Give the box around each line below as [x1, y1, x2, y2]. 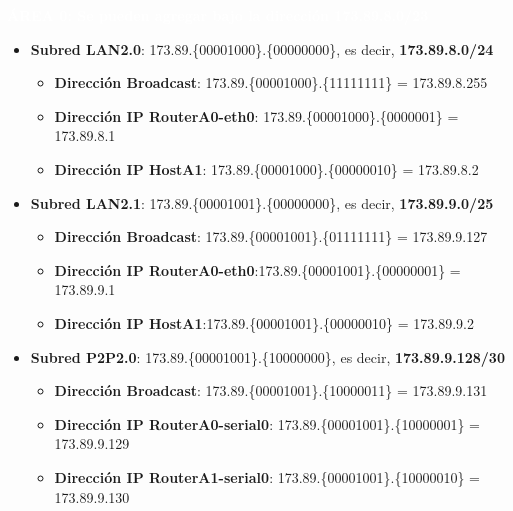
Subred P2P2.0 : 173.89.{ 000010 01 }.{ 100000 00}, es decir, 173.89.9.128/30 [30, 346, 505, 367]
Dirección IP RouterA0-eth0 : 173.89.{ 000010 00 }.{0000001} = [54, 105, 459, 126]
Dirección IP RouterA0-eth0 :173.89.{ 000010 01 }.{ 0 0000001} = [54, 259, 461, 280]
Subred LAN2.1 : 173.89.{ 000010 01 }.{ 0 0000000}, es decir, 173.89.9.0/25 [30, 192, 494, 213]
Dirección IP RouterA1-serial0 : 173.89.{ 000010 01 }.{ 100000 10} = [54, 466, 480, 487]
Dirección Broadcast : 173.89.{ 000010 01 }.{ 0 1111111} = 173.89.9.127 [54, 226, 488, 247]
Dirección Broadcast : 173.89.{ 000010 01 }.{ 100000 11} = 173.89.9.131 [54, 380, 488, 401]
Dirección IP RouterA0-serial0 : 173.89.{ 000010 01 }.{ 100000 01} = [54, 413, 480, 434]
